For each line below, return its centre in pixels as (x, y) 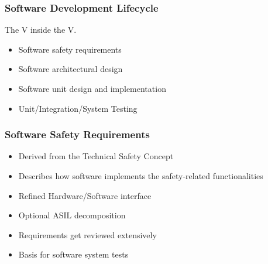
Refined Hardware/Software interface (85, 195)
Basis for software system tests (73, 254)
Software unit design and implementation (92, 88)
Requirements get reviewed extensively (87, 234)
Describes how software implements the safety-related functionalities (141, 176)
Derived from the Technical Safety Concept (96, 156)
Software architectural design (71, 69)
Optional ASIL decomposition (72, 215)
